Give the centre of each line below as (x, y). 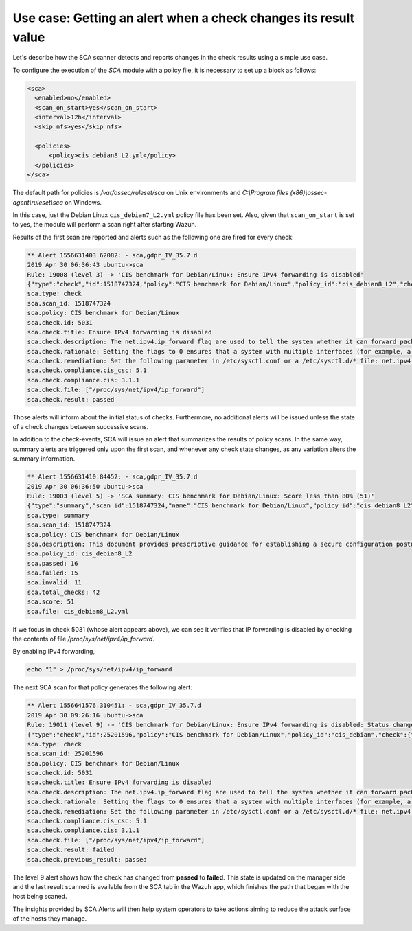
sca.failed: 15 (53, 573)
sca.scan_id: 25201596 (65, 754)
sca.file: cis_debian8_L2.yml (78, 611)
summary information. (44, 459)
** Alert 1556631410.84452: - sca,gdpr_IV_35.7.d (112, 477)
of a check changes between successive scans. (81, 427)
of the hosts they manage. (50, 919)
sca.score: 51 (51, 602)
